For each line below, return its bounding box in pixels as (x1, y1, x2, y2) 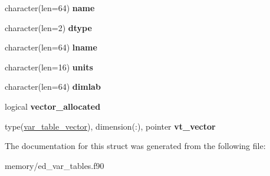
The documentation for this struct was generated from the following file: (5, 140, 266, 152)
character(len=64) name (5, 2, 95, 13)
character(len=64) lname (5, 41, 97, 53)
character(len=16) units (5, 60, 93, 73)
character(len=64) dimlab (5, 80, 101, 93)
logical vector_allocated (5, 100, 101, 112)
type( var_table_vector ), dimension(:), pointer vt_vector (5, 120, 216, 132)
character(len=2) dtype (5, 21, 92, 33)
